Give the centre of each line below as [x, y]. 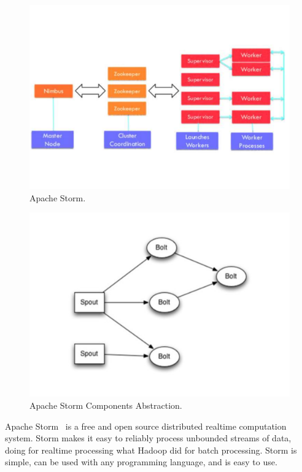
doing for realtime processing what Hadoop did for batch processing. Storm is [151, 450]
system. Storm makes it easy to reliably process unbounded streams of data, [148, 438]
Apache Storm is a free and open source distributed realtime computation [146, 426]
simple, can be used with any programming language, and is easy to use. [141, 462]
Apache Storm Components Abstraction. [106, 405]
